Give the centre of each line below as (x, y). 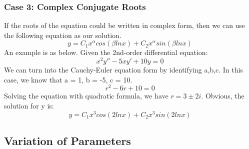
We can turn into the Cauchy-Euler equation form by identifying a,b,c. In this (124, 70)
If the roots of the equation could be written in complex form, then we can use (125, 25)
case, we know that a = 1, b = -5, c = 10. (68, 79)
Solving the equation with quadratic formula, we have (86, 96)
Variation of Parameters (67, 140)
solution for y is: (29, 105)
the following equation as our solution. (63, 35)
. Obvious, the (223, 96)
